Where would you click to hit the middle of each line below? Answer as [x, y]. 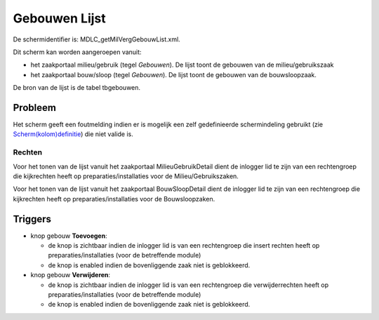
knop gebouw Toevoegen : [69, 236]
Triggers [32, 219]
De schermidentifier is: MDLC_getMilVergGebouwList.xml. [97, 39]
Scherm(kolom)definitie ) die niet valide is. [73, 134]
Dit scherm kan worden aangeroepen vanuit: [77, 52]
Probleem [34, 108]
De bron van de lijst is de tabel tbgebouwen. [77, 88]
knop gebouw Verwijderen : [71, 275]
